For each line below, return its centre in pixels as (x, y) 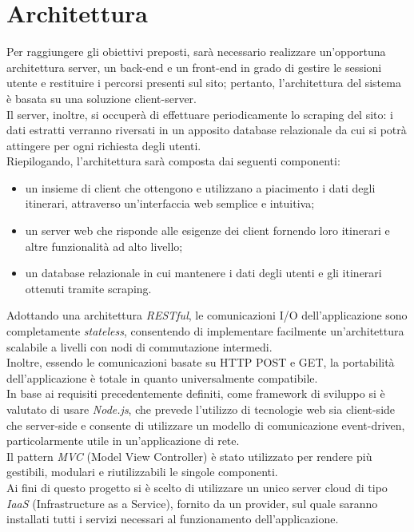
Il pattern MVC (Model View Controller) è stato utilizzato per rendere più (189, 456)
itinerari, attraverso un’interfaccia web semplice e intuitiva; (170, 203)
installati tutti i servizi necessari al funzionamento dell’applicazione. (173, 519)
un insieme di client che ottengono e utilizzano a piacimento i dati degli (200, 187)
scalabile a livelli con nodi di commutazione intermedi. (139, 346)
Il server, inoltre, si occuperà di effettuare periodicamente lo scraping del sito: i (200, 114)
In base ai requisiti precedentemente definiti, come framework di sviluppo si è (196, 393)
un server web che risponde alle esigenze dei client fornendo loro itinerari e (207, 230)
